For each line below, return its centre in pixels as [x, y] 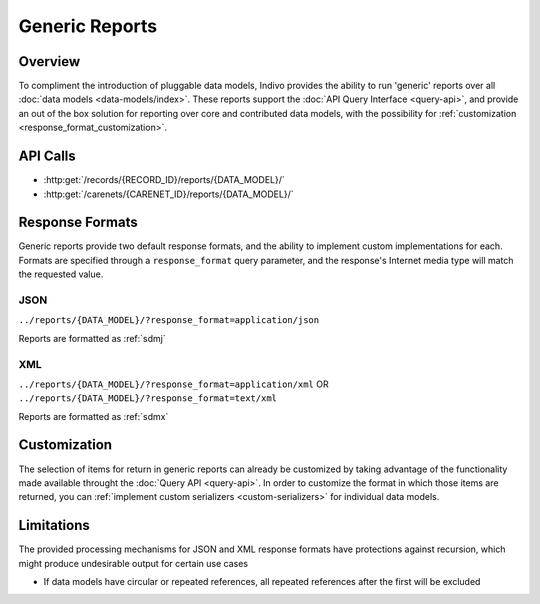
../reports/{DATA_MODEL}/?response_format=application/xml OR [173, 384]
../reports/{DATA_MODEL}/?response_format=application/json [169, 320]
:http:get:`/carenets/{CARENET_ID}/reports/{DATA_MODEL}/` [168, 194]
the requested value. [61, 274]
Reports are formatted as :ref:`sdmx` [93, 416]
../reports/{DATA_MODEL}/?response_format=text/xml [148, 398]
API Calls [47, 156]
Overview [49, 61]
